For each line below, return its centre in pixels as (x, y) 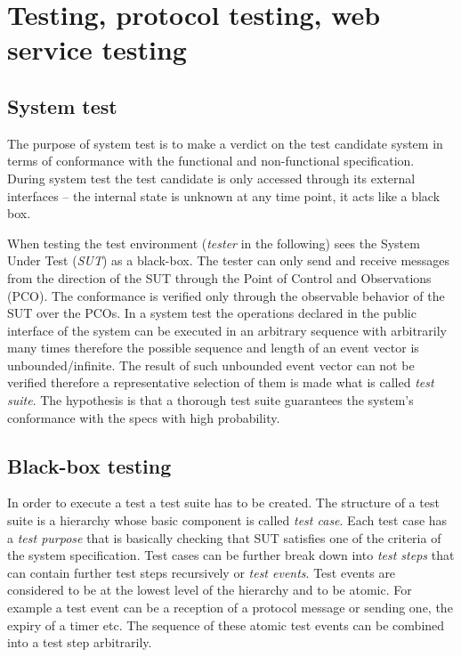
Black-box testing (89, 465)
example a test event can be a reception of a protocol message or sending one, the (230, 608)
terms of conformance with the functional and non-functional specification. (211, 161)
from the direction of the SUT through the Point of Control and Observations (219, 277)
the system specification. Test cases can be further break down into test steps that (231, 555)
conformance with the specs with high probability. (144, 417)
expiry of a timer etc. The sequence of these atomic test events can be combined (226, 625)
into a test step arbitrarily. (80, 642)
